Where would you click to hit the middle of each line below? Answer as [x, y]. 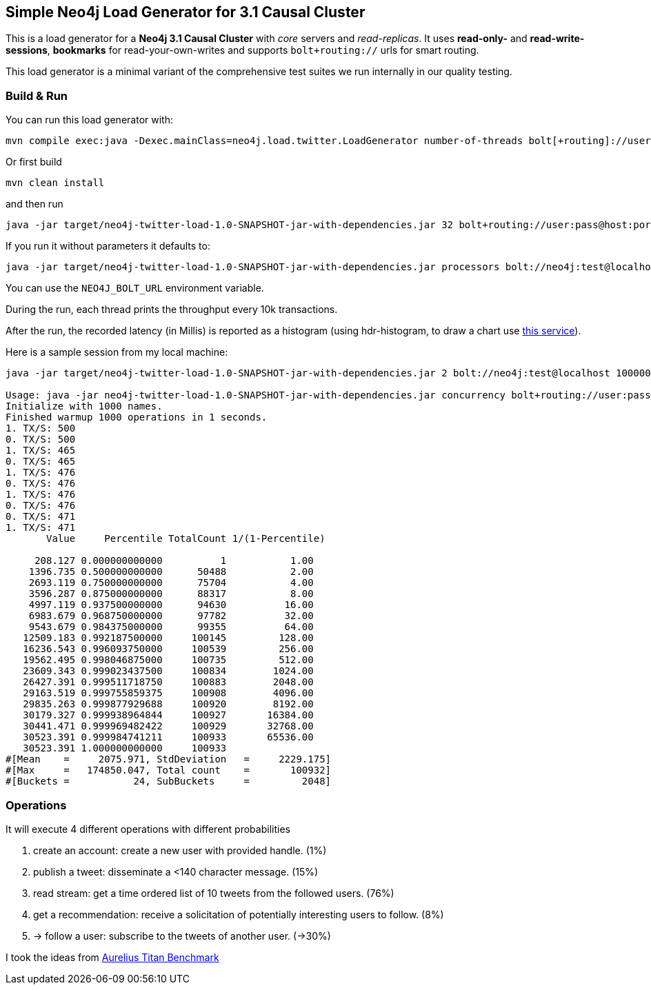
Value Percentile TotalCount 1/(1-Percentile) [186, 539]
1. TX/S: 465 [41, 451]
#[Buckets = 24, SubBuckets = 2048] [169, 781]
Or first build [34, 162]
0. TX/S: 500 [41, 440]
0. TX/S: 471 [41, 517]
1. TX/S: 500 [41, 428]
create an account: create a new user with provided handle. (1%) [180, 850]
